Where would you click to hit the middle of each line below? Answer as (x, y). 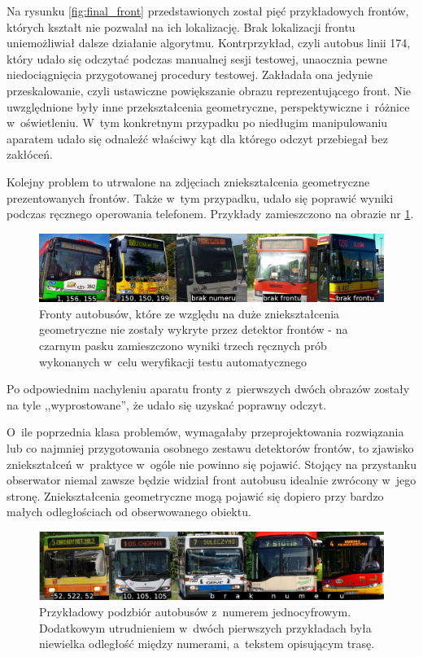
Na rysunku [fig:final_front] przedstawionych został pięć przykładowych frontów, (208, 11)
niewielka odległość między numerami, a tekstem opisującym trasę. (207, 644)
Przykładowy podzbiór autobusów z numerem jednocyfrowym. (195, 611)
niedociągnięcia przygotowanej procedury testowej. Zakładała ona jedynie (190, 74)
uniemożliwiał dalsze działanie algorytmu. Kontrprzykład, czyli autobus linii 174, (209, 43)
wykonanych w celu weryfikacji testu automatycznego (173, 361)
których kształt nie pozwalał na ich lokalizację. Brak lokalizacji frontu (181, 26)
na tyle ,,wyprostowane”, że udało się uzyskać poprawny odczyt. (167, 404)
